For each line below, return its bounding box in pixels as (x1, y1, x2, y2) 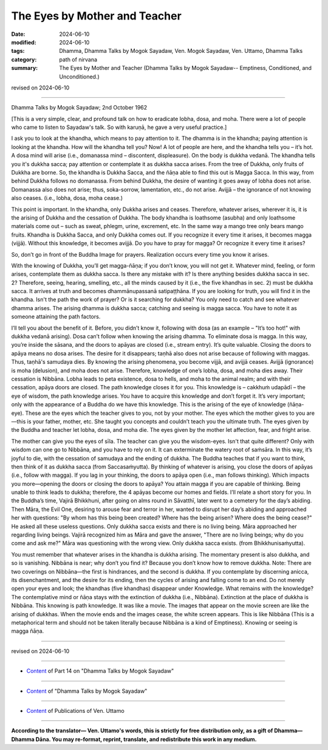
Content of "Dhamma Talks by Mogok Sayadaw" (26, 687, 148, 695)
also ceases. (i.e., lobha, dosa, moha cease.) (11, 195, 123, 202)
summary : (11, 64, 38, 72)
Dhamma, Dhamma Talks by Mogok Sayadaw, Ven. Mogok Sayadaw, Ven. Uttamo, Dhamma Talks (59, 47, 303, 55)
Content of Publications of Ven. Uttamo (26, 707, 125, 714)
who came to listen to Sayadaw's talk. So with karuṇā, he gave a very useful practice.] (11, 123, 227, 131)
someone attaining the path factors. (11, 313, 101, 321)
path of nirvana (59, 55, 97, 63)
